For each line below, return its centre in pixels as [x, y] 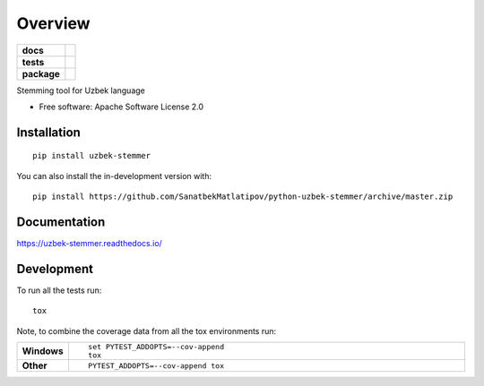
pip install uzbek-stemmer [92, 156]
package [41, 73]
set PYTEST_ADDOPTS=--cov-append [156, 347]
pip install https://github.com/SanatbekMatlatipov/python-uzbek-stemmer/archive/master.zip [243, 197]
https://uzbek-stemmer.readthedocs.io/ [90, 244]
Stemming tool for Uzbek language [81, 90]
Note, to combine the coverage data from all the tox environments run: [147, 330]
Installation [48, 132]
